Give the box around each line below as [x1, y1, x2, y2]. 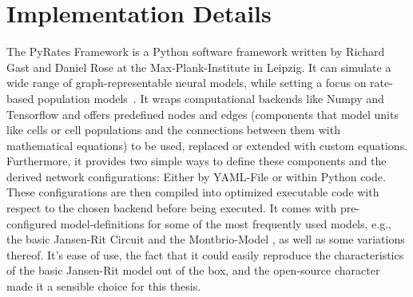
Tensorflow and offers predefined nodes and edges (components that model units [6, 105, 399, 122]
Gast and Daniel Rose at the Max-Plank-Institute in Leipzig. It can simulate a [6, 58, 391, 75]
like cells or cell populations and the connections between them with [6, 121, 340, 138]
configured [6, 215, 58, 232]
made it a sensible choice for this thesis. [6, 278, 201, 295]
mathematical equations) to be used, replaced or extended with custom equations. [6, 137, 408, 153]
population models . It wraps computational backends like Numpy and [37, 89, 384, 106]
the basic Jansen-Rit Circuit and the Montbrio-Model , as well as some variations [6, 231, 405, 247]
